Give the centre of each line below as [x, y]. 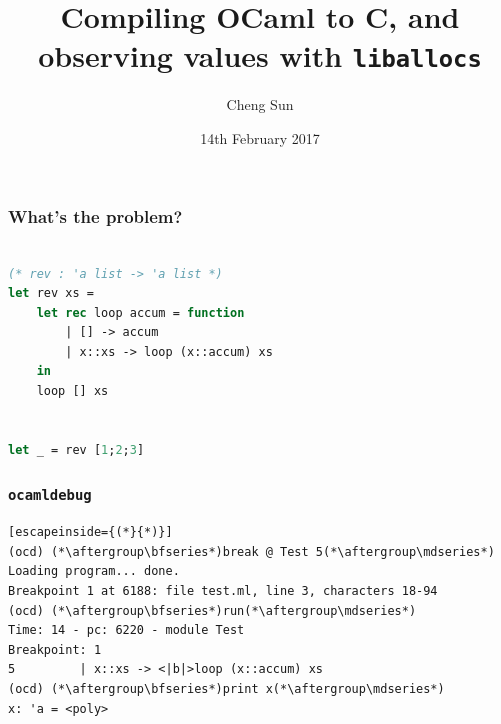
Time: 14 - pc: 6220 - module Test [126, 630]
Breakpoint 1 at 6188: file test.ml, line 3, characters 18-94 [223, 591]
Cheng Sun [260, 104]
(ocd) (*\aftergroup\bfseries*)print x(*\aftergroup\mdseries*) [226, 688]
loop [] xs [72, 391]
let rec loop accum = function [140, 312]
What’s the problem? [95, 215]
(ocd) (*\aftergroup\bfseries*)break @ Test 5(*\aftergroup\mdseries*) [251, 551]
